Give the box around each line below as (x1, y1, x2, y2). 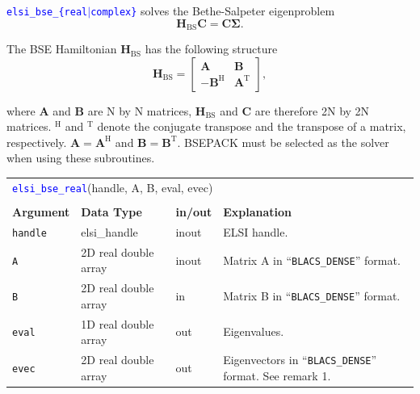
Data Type (81, 203, 142, 220)
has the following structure (145, 40, 278, 57)
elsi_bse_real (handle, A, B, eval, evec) (12, 178, 213, 195)
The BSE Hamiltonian (6, 40, 117, 57)
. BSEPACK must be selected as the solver (177, 133, 389, 150)
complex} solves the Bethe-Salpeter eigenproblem (90, 2, 335, 19)
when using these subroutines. (6, 149, 155, 166)
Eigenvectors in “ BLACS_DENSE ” (223, 351, 377, 368)
